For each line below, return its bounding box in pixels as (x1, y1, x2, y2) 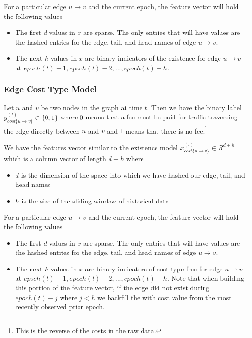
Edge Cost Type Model (4, 83, 97, 95)
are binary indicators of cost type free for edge (85, 263, 223, 273)
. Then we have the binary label (147, 102, 242, 112)
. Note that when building (167, 273, 245, 283)
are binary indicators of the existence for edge (85, 53, 221, 63)
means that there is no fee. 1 (126, 124, 208, 135)
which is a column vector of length (4, 153, 106, 164)
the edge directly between (4, 125, 80, 135)
